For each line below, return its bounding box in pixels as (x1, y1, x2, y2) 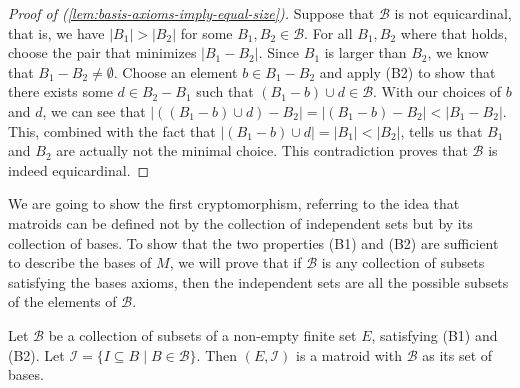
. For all (304, 22, 353, 43)
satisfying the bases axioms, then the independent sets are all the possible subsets (8, 271, 509, 292)
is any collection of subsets (321, 252, 485, 273)
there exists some (8, 81, 113, 102)
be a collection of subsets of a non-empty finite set (48, 324, 357, 345)
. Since (258, 42, 300, 63)
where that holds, (400, 22, 508, 43)
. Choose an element (113, 61, 238, 82)
